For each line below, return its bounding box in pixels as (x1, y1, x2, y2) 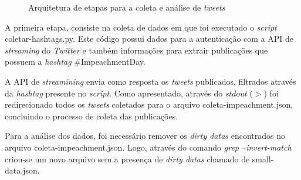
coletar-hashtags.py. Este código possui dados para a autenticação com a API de (5, 32, 294, 45)
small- (252, 152, 274, 165)
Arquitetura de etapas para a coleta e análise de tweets (28, 1, 225, 13)
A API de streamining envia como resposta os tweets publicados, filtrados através (5, 75, 296, 87)
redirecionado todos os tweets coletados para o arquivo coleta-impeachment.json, (5, 98, 293, 111)
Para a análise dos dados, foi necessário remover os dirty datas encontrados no (5, 129, 286, 142)
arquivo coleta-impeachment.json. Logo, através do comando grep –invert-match (5, 141, 292, 153)
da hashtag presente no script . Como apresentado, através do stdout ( (5, 86, 253, 99)
